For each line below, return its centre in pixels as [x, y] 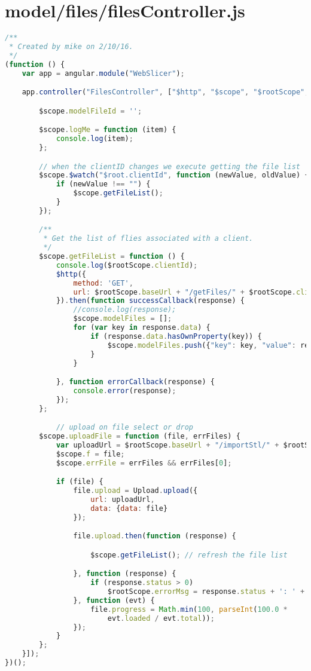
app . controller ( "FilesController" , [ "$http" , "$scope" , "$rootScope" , [165, 92]
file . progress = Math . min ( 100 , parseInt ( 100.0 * [189, 609]
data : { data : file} [129, 508]
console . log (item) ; [94, 139]
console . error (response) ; [125, 390]
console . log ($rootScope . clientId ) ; [127, 265]
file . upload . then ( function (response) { [155, 536]
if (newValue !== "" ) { [103, 184]
